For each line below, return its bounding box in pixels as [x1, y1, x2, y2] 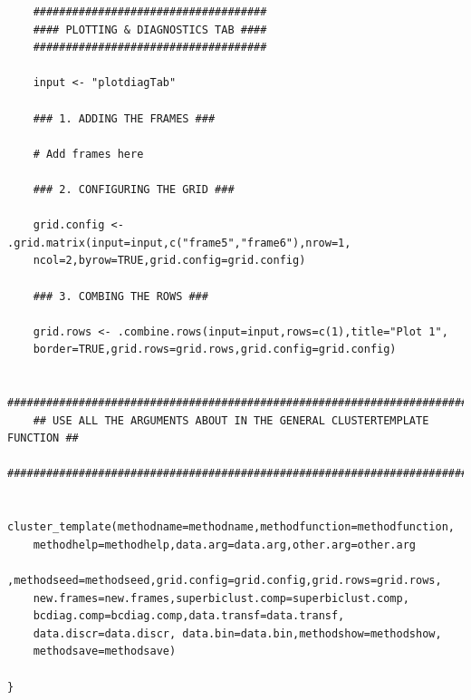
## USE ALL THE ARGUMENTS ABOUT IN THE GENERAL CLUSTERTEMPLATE [33, 413, 429, 427]
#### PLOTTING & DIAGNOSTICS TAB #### [33, 23, 267, 36]
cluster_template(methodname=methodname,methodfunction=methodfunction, [7, 520, 455, 534]
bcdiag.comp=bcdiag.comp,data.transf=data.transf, [33, 609, 345, 623]
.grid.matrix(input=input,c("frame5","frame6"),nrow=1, [7, 236, 351, 249]
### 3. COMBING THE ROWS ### [33, 289, 208, 303]
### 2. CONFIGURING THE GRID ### [33, 182, 235, 196]
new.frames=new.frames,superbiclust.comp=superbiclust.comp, [33, 591, 409, 605]
